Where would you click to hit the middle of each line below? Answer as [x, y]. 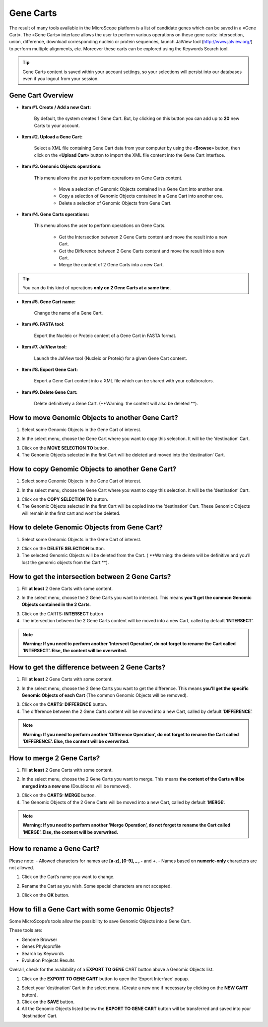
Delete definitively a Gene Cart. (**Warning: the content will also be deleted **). [116, 404]
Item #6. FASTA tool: [43, 324]
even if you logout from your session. [61, 78]
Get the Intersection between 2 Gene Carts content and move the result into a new [143, 237]
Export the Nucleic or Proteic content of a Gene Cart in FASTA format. [105, 336]
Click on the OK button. [45, 895]
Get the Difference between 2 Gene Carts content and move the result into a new [142, 251]
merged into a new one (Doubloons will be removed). [76, 786]
